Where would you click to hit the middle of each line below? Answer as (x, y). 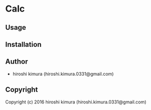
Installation (23, 44)
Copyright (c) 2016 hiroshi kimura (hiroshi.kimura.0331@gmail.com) (76, 102)
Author (17, 62)
